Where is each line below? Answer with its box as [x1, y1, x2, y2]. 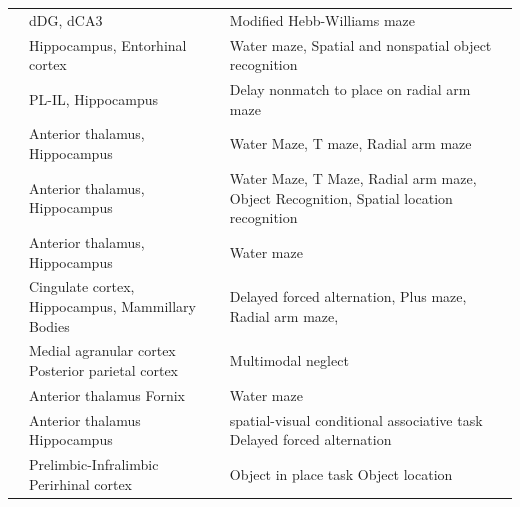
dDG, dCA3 [29, 9, 103, 30]
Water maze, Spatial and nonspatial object [229, 34, 492, 55]
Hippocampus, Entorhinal [29, 34, 187, 55]
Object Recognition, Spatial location [229, 187, 453, 208]
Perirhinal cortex [29, 473, 132, 494]
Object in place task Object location [229, 463, 453, 484]
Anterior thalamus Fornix [29, 384, 185, 405]
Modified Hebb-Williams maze [229, 9, 416, 30]
